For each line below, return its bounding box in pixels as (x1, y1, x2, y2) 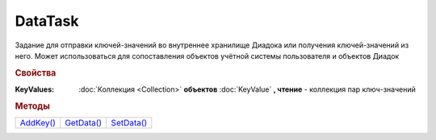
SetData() (111, 117, 148, 129)
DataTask (15, 12, 79, 30)
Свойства (15, 67, 57, 78)
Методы (15, 101, 50, 112)
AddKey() (19, 117, 57, 129)
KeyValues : (15, 84, 55, 94)
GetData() (65, 117, 103, 129)
